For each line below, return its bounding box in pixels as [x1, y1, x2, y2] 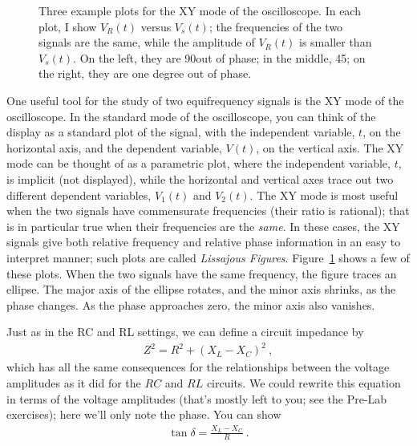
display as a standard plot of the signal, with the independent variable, [6, 124, 355, 140]
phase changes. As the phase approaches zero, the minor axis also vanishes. [6, 296, 375, 313]
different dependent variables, [6, 186, 152, 203]
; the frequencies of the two [208, 18, 343, 34]
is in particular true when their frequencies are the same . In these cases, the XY [6, 217, 400, 234]
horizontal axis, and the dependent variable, [6, 139, 222, 156]
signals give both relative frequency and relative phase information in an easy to [6, 233, 401, 250]
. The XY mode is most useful [249, 186, 399, 203]
